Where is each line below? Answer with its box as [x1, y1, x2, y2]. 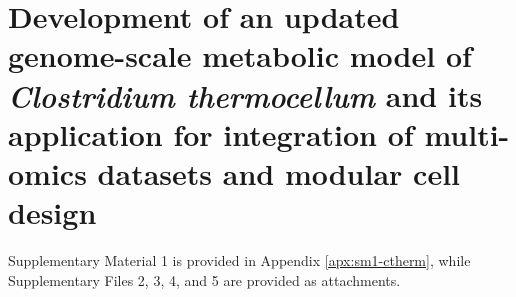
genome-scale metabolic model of [8, 35, 472, 76]
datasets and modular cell [97, 152, 461, 193]
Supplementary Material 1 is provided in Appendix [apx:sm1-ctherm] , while [8, 250, 471, 271]
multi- [424, 113, 510, 154]
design [8, 192, 97, 233]
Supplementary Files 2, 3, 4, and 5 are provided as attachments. [8, 269, 401, 290]
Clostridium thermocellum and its [8, 74, 483, 116]
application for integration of [8, 113, 414, 154]
